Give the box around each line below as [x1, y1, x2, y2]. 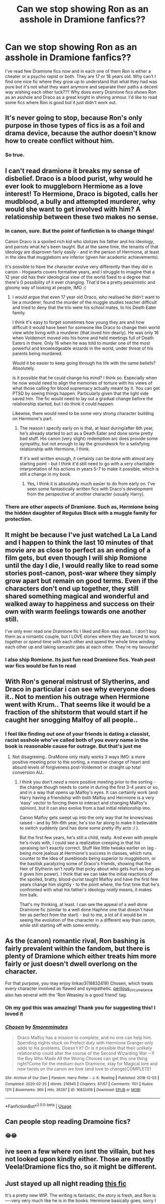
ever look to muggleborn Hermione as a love [5, 182, 143, 190]
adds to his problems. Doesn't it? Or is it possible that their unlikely [17, 1045, 152, 1051]
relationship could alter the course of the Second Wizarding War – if [17, 1050, 155, 1056]
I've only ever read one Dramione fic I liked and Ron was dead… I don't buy [5, 628, 157, 634]
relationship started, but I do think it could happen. [12, 401, 114, 407]
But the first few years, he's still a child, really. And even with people [19, 835, 158, 841]
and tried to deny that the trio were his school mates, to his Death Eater [12, 304, 157, 310]
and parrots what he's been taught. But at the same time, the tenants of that [5, 244, 159, 249]
